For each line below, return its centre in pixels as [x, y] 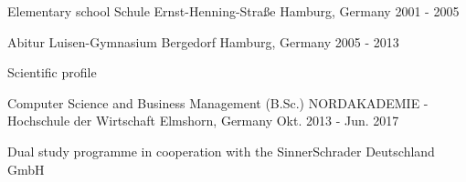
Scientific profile [52, 72]
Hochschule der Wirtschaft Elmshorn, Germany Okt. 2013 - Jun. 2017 [203, 121]
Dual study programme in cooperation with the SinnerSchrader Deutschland [221, 151]
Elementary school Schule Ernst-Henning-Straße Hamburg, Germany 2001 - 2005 [233, 11]
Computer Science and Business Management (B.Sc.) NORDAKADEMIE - [218, 102]
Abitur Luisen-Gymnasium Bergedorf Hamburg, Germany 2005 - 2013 [203, 41]
